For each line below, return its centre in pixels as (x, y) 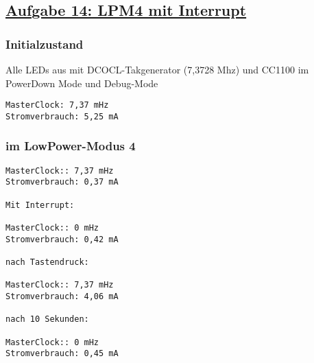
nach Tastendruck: (47, 262)
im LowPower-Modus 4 (71, 146)
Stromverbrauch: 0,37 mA (62, 182)
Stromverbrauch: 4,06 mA (62, 296)
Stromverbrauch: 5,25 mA (62, 116)
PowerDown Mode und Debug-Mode (82, 83)
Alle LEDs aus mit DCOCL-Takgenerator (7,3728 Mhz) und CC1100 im (157, 69)
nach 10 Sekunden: (47, 319)
